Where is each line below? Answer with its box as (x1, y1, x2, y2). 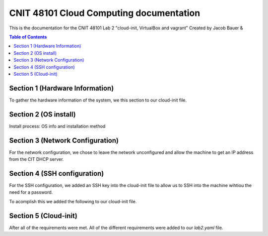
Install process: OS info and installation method (9, 123, 106, 129)
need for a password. (9, 189, 53, 195)
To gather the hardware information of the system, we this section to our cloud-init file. (9, 97, 187, 103)
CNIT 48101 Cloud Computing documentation (9, 7, 201, 18)
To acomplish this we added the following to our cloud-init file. (9, 198, 137, 204)
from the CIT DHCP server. (9, 156, 64, 162)
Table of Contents (9, 34, 47, 40)
